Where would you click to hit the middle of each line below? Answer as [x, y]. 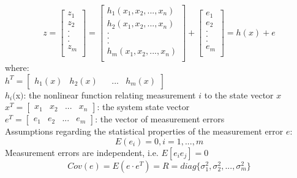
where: [17, 68]
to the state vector [239, 95]
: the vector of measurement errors [160, 119]
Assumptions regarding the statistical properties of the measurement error [144, 131]
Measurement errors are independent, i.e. [82, 152]
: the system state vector [143, 107]
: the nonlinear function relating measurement [110, 95]
